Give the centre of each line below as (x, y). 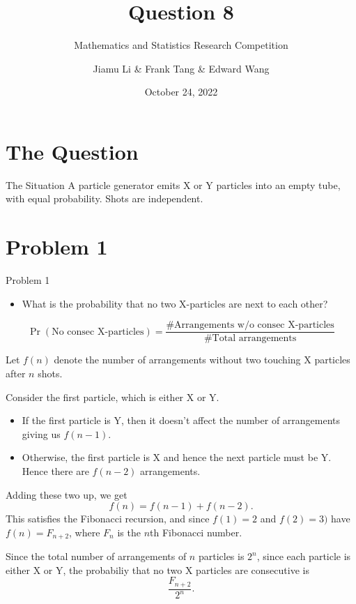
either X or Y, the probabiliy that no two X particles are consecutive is (157, 569)
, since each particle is (304, 556)
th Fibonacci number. (196, 532)
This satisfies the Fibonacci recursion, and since (108, 519)
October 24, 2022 (181, 92)
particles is (221, 556)
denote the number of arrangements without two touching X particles (202, 360)
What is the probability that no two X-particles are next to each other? (175, 303)
